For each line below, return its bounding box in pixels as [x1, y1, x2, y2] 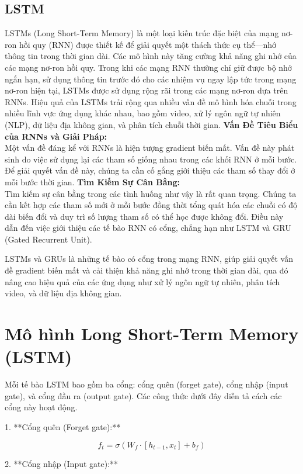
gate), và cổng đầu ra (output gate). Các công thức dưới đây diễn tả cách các [5, 389, 282, 402]
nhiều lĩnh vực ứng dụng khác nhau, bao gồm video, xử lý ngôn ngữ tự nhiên [5, 107, 281, 119]
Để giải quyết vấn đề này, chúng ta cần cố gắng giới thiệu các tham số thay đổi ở [5, 164, 295, 177]
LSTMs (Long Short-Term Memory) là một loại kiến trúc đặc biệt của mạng [5, 27, 279, 39]
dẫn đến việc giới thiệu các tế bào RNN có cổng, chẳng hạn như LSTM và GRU [5, 222, 291, 234]
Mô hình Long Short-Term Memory [5, 321, 299, 345]
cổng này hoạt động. [5, 401, 78, 413]
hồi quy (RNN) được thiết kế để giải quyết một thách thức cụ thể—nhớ [19, 38, 276, 50]
